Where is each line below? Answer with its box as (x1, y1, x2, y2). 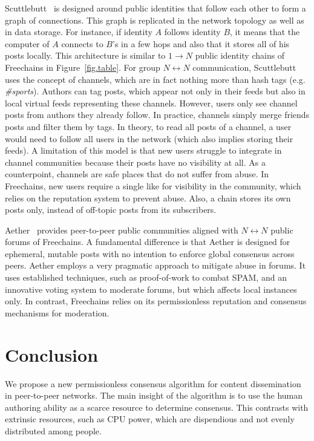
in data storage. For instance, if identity (5, 25, 152, 38)
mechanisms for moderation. (5, 306, 110, 319)
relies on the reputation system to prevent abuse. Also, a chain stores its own (5, 191, 291, 204)
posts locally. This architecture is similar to (5, 49, 166, 62)
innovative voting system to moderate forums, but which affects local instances (5, 283, 297, 295)
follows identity (164, 25, 221, 38)
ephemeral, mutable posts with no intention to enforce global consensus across (5, 247, 295, 260)
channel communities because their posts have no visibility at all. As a (5, 155, 266, 168)
